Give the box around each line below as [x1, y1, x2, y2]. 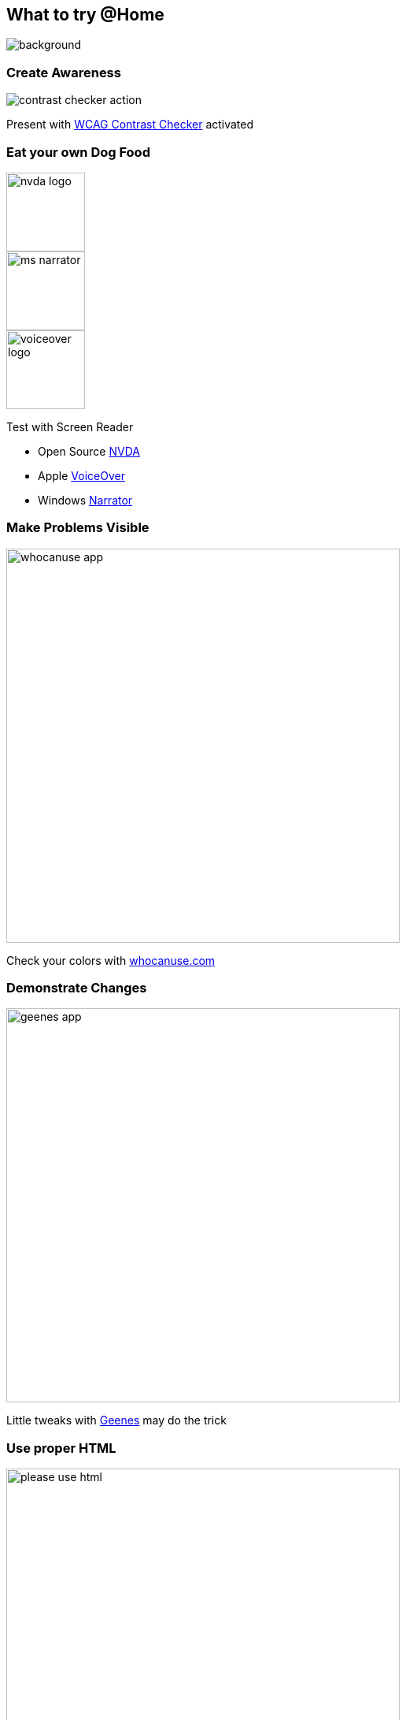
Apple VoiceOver [38, 468, 125, 482]
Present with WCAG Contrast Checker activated [6, 117, 254, 132]
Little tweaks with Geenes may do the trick [6, 1413, 227, 1428]
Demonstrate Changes [6, 980, 147, 996]
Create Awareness [6, 64, 121, 80]
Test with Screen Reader [6, 419, 134, 434]
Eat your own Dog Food [6, 143, 150, 160]
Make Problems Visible [6, 519, 149, 536]
